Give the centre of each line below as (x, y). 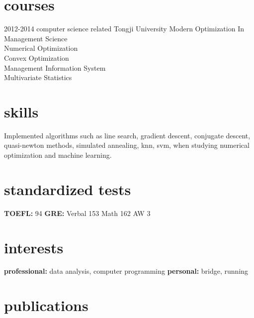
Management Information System (55, 67)
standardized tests (68, 189)
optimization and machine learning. (58, 155)
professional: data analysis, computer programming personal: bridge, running (126, 271)
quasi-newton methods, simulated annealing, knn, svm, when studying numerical (127, 145)
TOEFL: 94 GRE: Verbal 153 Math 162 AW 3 (77, 213)
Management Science (36, 38)
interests (34, 247)
